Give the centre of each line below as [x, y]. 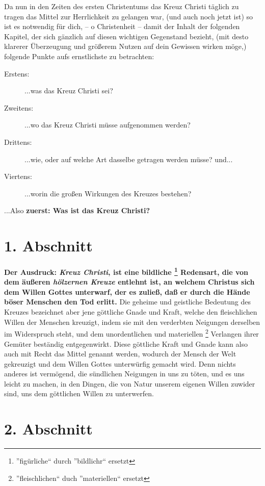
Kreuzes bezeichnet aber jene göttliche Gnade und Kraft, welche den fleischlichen [131, 312]
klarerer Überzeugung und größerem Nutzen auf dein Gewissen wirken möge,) [125, 46]
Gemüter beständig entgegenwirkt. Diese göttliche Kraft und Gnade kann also [126, 343]
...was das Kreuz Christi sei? [69, 91]
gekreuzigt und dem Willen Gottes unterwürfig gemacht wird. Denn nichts [120, 363]
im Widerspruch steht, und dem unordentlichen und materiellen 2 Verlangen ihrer [131, 333]
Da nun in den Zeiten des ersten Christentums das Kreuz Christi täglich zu [122, 6]
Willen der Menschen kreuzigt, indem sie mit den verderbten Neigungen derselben [132, 322]
